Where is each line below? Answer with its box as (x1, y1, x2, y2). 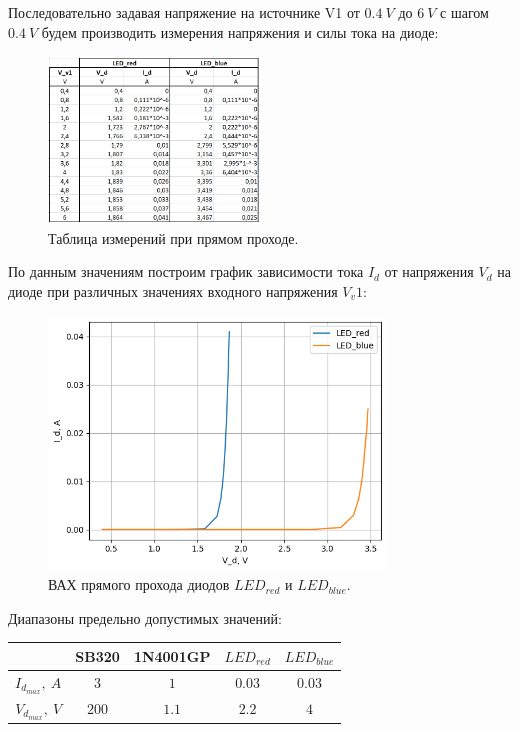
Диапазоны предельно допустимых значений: (8, 607, 282, 628)
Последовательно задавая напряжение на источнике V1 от (8, 2, 360, 22)
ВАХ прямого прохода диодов (48, 574, 230, 595)
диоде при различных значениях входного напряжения (8, 281, 338, 301)
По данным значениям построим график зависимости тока (8, 261, 364, 282)
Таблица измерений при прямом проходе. (48, 227, 299, 248)
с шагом (440, 2, 489, 22)
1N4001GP (133, 645, 211, 666)
